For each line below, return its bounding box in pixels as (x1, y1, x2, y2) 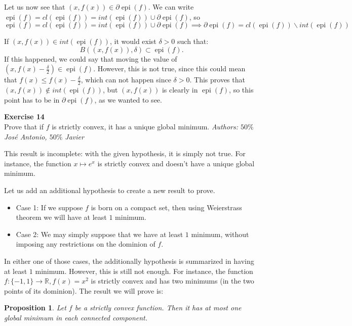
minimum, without (191, 228, 249, 239)
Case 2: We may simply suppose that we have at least (16, 228, 183, 239)
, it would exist (109, 36, 157, 46)
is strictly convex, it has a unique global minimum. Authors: (52, 121, 238, 131)
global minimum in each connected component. (4, 312, 148, 322)
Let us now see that (4, 2, 65, 12)
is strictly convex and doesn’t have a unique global (97, 158, 255, 168)
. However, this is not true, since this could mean (93, 63, 246, 74)
